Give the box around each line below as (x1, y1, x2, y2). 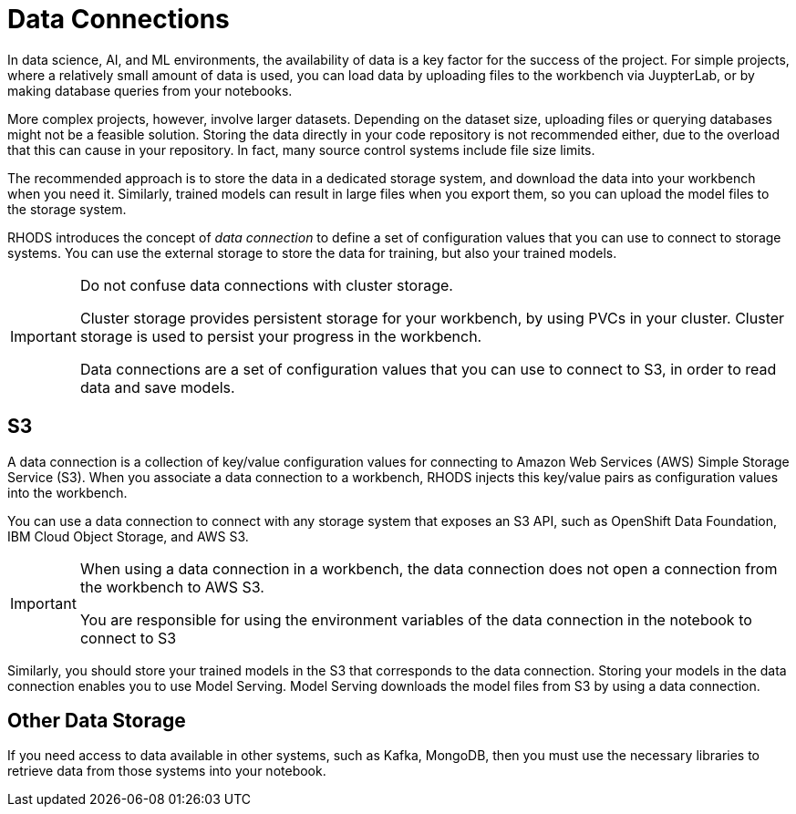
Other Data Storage (7, 709, 186, 733)
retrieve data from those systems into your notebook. (7, 763, 326, 779)
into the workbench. (7, 484, 128, 500)
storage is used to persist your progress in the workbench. (79, 326, 482, 345)
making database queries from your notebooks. (7, 82, 293, 98)
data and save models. (79, 377, 235, 397)
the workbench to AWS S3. (79, 577, 264, 596)
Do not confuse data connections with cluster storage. (79, 275, 453, 294)
